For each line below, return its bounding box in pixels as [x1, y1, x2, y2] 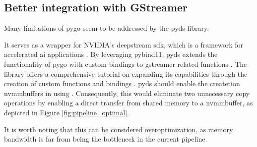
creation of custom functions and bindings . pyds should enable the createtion [4, 78, 240, 89]
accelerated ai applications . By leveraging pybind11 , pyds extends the [4, 49, 218, 59]
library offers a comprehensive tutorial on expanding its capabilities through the [4, 68, 248, 79]
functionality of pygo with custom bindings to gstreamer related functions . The [4, 58, 247, 69]
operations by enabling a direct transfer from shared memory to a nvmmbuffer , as [4, 98, 253, 108]
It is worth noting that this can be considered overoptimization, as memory [4, 124, 233, 134]
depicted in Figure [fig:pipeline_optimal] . [4, 107, 129, 117]
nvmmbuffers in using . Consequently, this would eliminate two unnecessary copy [4, 88, 250, 98]
